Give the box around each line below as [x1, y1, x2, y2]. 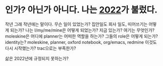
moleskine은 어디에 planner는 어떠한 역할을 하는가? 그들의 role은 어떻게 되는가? [5, 33, 158, 39]
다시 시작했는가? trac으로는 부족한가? [5, 45, 77, 51]
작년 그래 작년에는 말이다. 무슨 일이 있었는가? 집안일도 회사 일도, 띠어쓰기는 [5, 21, 148, 27]
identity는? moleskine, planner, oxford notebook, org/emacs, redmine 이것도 [5, 39, 157, 45]
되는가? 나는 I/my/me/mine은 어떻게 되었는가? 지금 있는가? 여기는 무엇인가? [10, 27, 155, 33]
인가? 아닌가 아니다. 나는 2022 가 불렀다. [5, 4, 158, 15]
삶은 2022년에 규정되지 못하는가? [5, 55, 69, 61]
